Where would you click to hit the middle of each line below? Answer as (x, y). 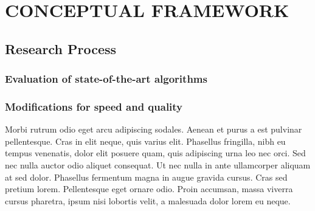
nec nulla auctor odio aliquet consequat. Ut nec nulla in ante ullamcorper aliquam (158, 165)
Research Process (61, 48)
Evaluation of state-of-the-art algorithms (106, 79)
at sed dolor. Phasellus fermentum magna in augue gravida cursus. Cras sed (146, 177)
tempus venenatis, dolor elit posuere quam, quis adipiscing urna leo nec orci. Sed (155, 153)
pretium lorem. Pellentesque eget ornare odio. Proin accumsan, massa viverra (149, 189)
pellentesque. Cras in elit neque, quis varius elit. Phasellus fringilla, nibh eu (145, 141)
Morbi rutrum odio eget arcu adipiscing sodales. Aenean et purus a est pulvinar (154, 129)
